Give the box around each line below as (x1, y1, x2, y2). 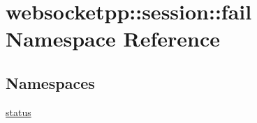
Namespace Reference (6, 24, 220, 53)
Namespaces (6, 72, 95, 93)
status (6, 104, 31, 119)
